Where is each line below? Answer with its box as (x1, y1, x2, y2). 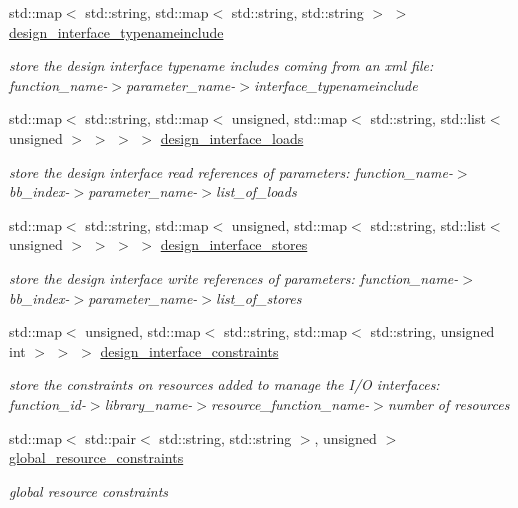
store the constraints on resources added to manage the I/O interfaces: (9, 374, 440, 395)
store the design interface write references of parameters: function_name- (9, 267, 459, 288)
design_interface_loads (160, 127, 304, 148)
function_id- (9, 393, 86, 414)
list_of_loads (216, 181, 297, 202)
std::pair (85, 427, 136, 448)
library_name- (104, 393, 193, 414)
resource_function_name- (211, 393, 370, 414)
